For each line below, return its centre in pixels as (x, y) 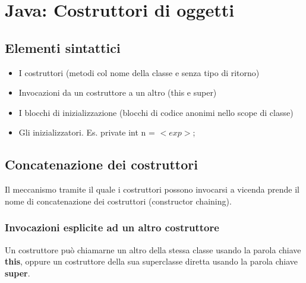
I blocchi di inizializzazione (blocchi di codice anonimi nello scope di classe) (156, 112)
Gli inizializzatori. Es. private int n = (87, 132)
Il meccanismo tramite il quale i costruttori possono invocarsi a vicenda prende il (152, 189)
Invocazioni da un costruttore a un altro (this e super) (118, 92)
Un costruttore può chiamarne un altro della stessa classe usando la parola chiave (153, 249)
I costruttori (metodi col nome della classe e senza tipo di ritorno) (139, 72)
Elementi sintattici (63, 47)
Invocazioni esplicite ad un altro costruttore (112, 227)
